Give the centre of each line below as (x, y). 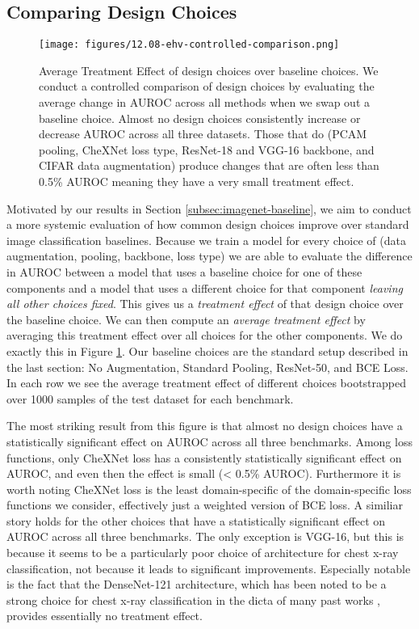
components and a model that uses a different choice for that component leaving (205, 287)
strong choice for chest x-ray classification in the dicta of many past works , (193, 599)
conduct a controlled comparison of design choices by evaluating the (207, 86)
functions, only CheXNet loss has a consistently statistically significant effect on (204, 457)
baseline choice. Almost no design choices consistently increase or (200, 118)
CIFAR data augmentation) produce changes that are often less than (209, 165)
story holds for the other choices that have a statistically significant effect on (196, 520)
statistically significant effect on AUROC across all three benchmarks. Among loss (209, 441)
